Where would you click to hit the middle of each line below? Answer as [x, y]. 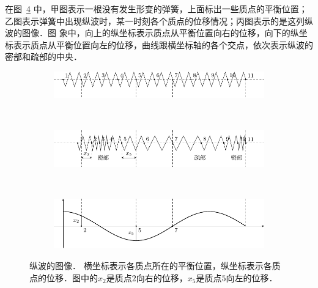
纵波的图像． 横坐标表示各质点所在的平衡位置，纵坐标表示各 [151, 266]
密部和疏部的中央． [43, 57]
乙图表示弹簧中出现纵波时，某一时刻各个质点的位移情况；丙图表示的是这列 [155, 20]
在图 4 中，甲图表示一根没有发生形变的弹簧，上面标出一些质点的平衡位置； [156, 9]
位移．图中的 [72, 277]
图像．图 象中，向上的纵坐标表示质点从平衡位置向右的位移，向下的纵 [160, 33]
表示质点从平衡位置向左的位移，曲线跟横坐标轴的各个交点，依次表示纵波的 [163, 44]
